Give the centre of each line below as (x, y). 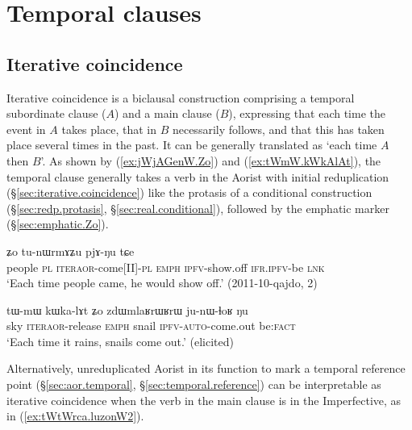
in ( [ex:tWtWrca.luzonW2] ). (75, 416)
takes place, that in (109, 129)
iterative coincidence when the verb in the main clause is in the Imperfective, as (204, 400)
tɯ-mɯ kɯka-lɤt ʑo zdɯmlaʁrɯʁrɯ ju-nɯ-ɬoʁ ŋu (127, 309)
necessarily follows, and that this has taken (278, 129)
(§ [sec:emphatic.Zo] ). (58, 224)
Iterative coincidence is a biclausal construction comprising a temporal (181, 97)
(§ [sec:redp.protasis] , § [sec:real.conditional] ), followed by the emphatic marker (198, 208)
